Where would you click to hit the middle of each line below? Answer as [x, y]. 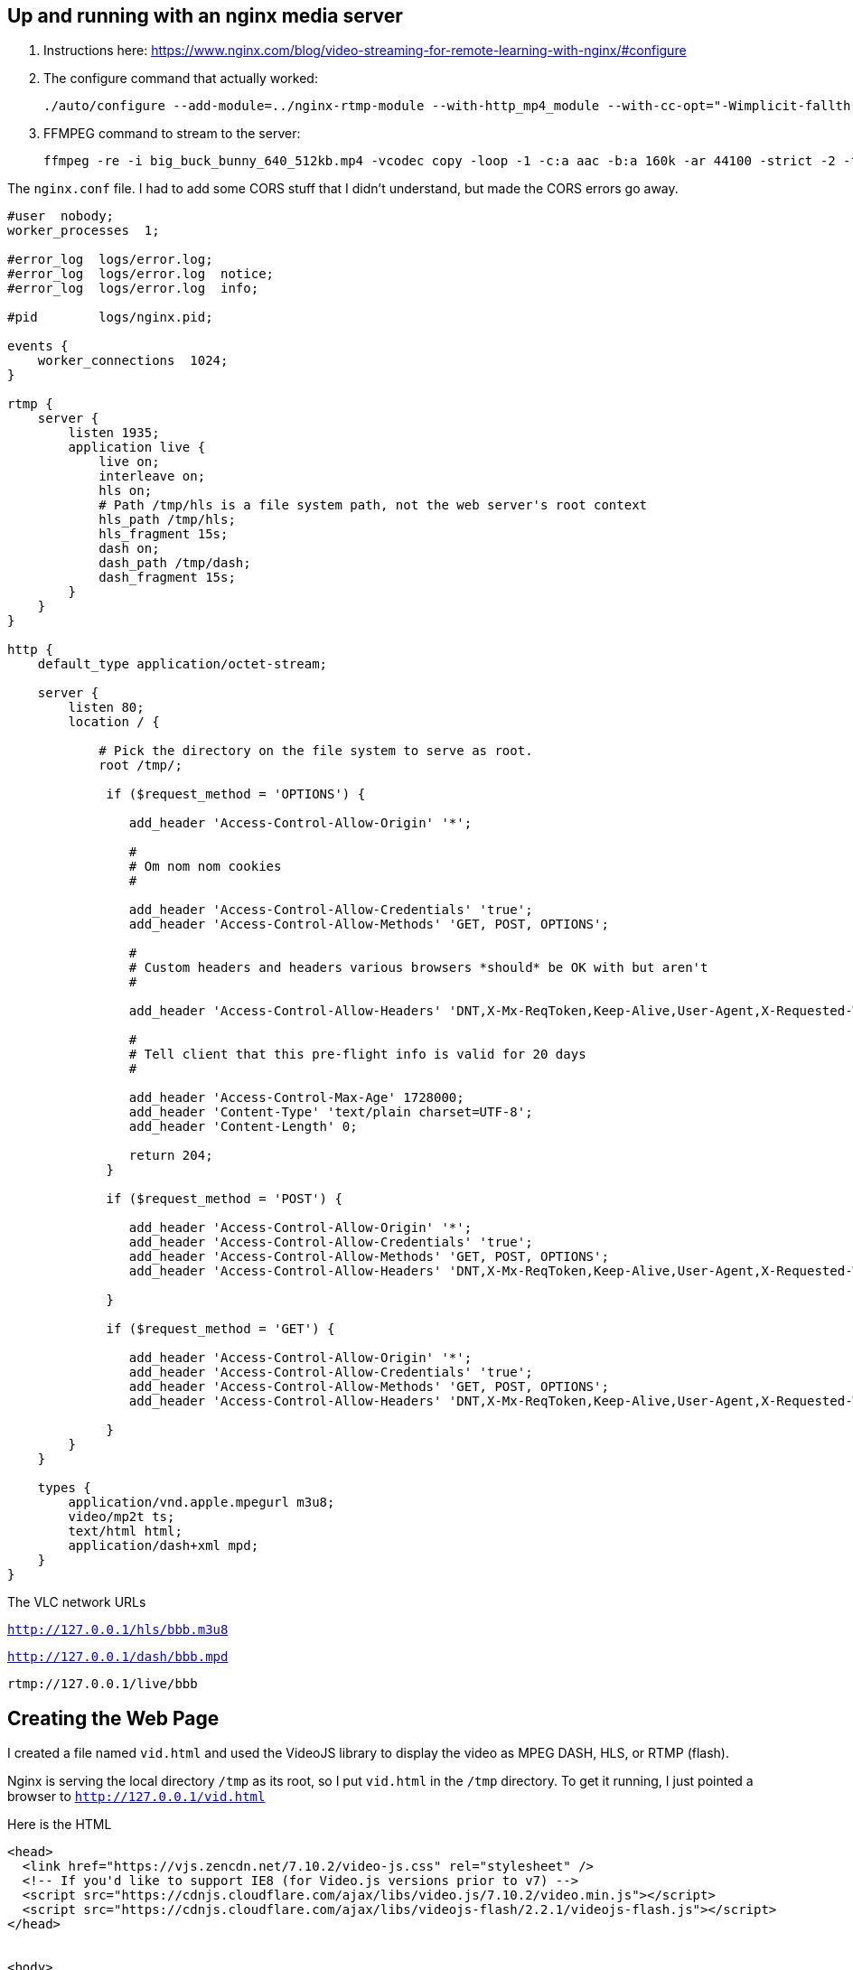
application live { [137, 448]
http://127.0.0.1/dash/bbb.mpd [118, 1657]
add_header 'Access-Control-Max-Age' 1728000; [296, 1098]
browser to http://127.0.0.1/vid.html [136, 1797]
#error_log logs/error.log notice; [141, 274]
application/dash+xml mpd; [164, 1546]
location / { [114, 722]
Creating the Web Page [113, 1718]
